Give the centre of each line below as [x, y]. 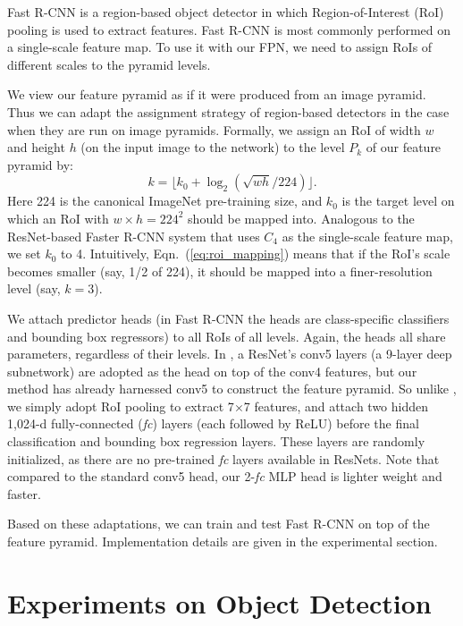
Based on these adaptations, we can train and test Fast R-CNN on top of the [219, 524]
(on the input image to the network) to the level [213, 147]
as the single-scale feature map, [367, 236]
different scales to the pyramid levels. [109, 64]
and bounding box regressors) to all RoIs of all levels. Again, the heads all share [227, 336]
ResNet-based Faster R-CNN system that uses [134, 236]
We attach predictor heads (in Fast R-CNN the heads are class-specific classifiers [228, 318]
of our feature [404, 147]
